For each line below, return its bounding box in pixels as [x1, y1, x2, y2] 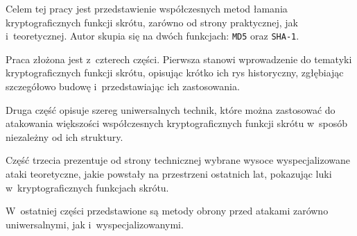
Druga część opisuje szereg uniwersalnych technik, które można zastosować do [6, 102, 336, 117]
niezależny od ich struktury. [6, 129, 123, 144]
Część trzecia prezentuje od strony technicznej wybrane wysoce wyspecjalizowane [6, 153, 350, 167]
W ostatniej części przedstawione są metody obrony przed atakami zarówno [6, 203, 329, 218]
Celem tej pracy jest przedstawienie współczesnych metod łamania [6, 1, 288, 15]
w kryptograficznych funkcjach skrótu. [6, 180, 169, 194]
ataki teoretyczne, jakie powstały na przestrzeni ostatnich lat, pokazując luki [6, 167, 332, 180]
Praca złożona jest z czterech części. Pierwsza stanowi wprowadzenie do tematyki [6, 51, 352, 66]
